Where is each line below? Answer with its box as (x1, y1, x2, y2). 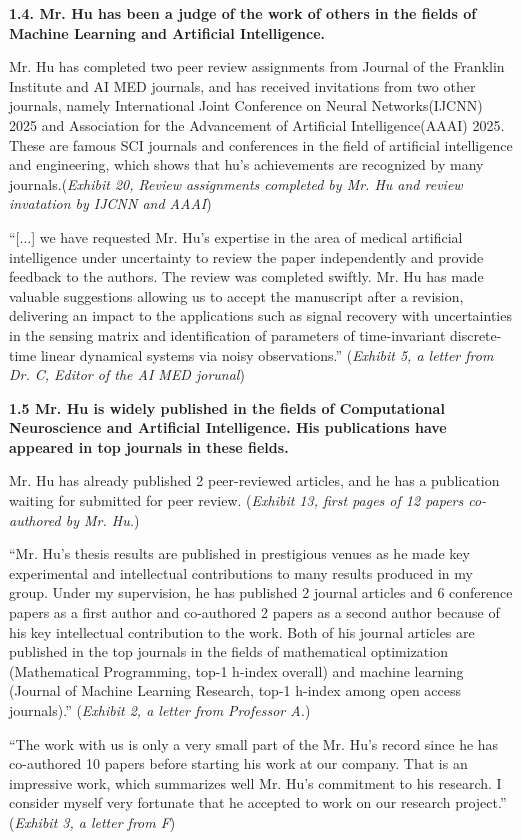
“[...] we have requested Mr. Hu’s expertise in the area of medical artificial (9, 226, 463, 247)
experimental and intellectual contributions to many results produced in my (9, 562, 473, 583)
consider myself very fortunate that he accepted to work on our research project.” (9, 792, 507, 813)
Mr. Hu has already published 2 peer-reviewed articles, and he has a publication (9, 470, 500, 491)
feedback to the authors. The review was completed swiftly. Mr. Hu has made (9, 266, 484, 287)
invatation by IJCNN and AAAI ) (9, 193, 212, 214)
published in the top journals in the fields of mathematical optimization (9, 641, 448, 662)
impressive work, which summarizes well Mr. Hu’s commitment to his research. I (9, 772, 502, 793)
